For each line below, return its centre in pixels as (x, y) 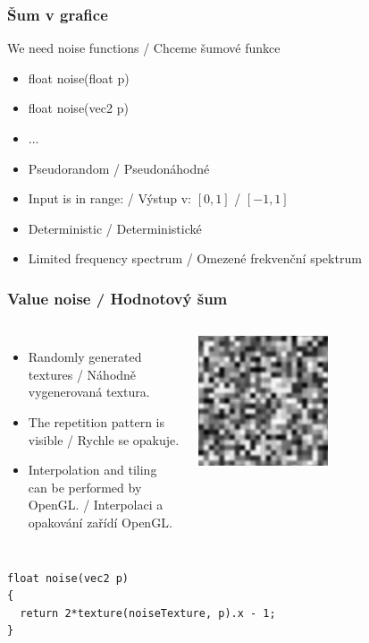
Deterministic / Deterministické (115, 228)
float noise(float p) (79, 77)
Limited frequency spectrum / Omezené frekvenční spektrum (195, 258)
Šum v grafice (58, 14)
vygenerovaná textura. (89, 392)
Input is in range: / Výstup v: (110, 198)
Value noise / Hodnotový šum (117, 298)
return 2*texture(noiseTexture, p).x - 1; (148, 613)
